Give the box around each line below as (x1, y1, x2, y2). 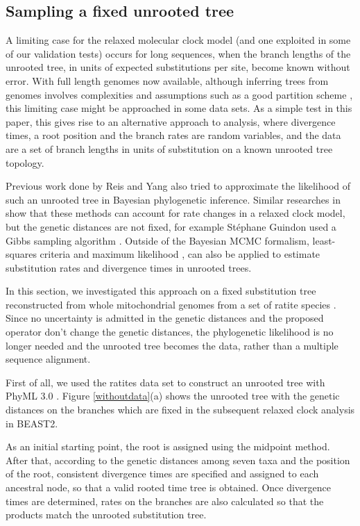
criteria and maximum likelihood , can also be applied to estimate (40, 247, 320, 261)
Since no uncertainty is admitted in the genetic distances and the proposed (6, 311, 324, 325)
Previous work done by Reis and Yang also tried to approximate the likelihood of (6, 179, 351, 193)
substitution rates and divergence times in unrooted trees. (6, 260, 252, 274)
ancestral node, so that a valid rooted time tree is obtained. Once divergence (6, 480, 331, 495)
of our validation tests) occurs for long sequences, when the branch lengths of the (6, 46, 351, 60)
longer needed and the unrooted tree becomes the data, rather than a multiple (6, 338, 338, 352)
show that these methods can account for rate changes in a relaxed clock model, (6, 206, 345, 220)
